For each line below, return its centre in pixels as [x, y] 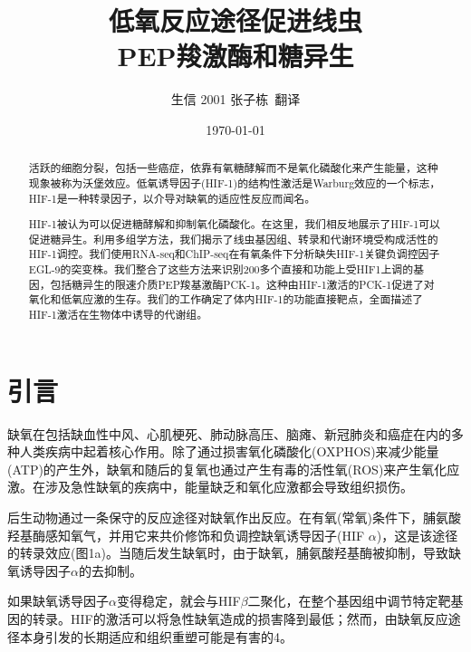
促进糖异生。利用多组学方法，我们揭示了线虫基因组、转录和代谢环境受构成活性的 [233, 239]
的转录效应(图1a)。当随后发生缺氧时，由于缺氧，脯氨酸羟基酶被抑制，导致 [228, 553]
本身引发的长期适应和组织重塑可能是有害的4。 [156, 636]
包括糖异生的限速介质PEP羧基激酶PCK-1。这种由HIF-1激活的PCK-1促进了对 [242, 284]
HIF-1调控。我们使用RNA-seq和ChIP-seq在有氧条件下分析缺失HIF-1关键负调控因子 [234, 254]
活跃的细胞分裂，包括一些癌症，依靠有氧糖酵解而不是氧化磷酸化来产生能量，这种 [233, 168]
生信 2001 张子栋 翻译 [235, 99]
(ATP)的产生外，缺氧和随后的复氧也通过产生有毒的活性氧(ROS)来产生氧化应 [234, 469]
